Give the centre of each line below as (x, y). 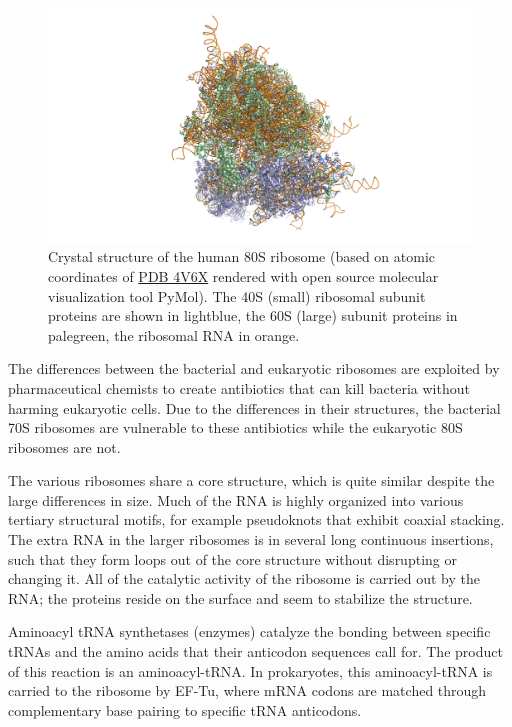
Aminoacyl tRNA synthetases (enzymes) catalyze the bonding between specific (249, 631)
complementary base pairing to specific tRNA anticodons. (185, 709)
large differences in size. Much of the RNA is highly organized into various (236, 499)
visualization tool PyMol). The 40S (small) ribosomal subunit (237, 295)
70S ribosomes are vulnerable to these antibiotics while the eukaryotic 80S (235, 427)
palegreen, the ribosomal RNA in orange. (174, 334)
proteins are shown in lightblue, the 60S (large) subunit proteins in (253, 315)
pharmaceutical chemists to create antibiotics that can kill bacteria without (239, 387)
